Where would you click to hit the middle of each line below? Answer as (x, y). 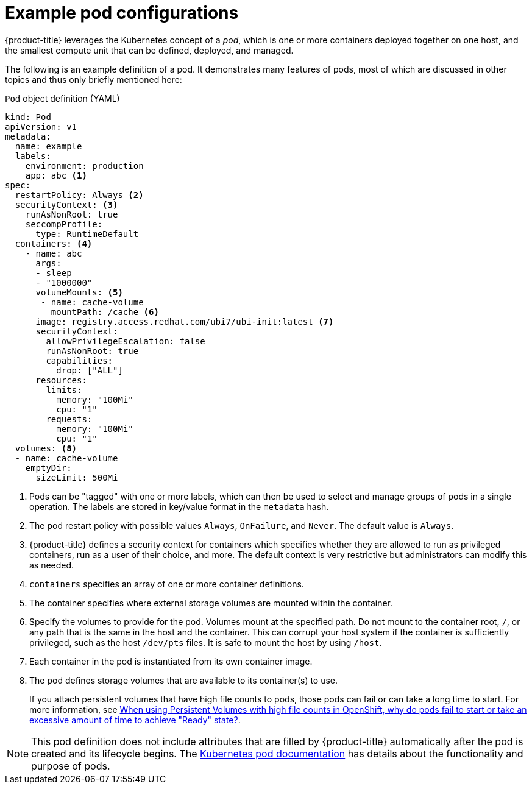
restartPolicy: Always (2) (79, 195)
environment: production (84, 165)
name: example (48, 146)
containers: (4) (54, 243)
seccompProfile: (64, 224)
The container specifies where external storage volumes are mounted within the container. (211, 603)
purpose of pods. (71, 766)
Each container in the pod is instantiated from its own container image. (171, 661)
